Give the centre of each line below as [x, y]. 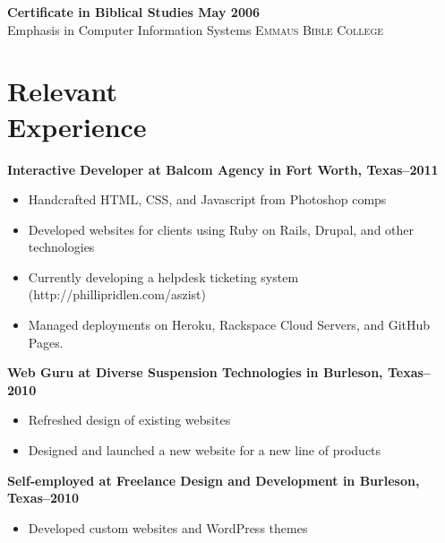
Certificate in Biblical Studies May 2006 [134, 12]
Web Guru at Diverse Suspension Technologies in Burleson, [195, 372]
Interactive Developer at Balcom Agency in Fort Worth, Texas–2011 [223, 169]
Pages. [46, 342]
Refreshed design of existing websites [129, 420]
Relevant [62, 91]
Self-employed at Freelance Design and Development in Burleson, [214, 480]
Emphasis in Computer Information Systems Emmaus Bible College [196, 29]
